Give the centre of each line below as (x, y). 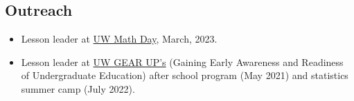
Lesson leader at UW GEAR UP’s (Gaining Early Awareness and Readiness (182, 61)
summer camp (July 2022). (78, 88)
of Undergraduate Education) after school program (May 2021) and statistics (185, 75)
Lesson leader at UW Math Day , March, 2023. (119, 39)
